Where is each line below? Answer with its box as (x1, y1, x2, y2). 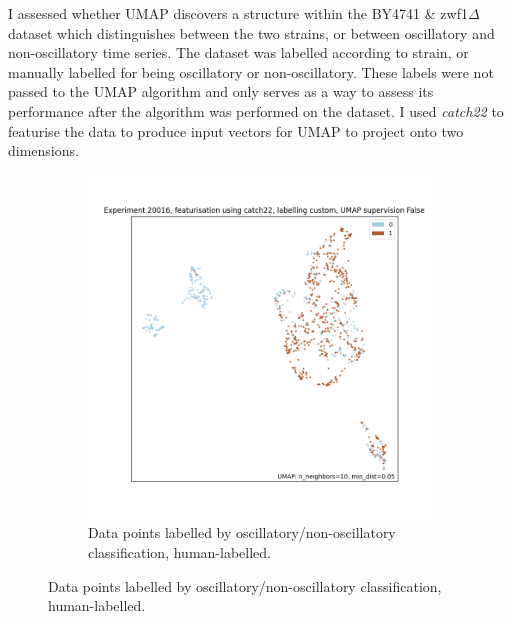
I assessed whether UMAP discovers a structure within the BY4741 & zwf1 (8, 3, 468, 23)
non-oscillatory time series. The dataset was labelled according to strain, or (8, 42, 469, 63)
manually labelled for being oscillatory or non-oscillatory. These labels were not (8, 61, 494, 82)
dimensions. (8, 140, 79, 161)
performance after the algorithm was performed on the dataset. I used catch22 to (8, 100, 504, 121)
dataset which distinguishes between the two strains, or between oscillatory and (8, 22, 495, 43)
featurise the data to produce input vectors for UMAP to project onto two (8, 120, 464, 141)
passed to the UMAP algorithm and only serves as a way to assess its (8, 81, 434, 102)
